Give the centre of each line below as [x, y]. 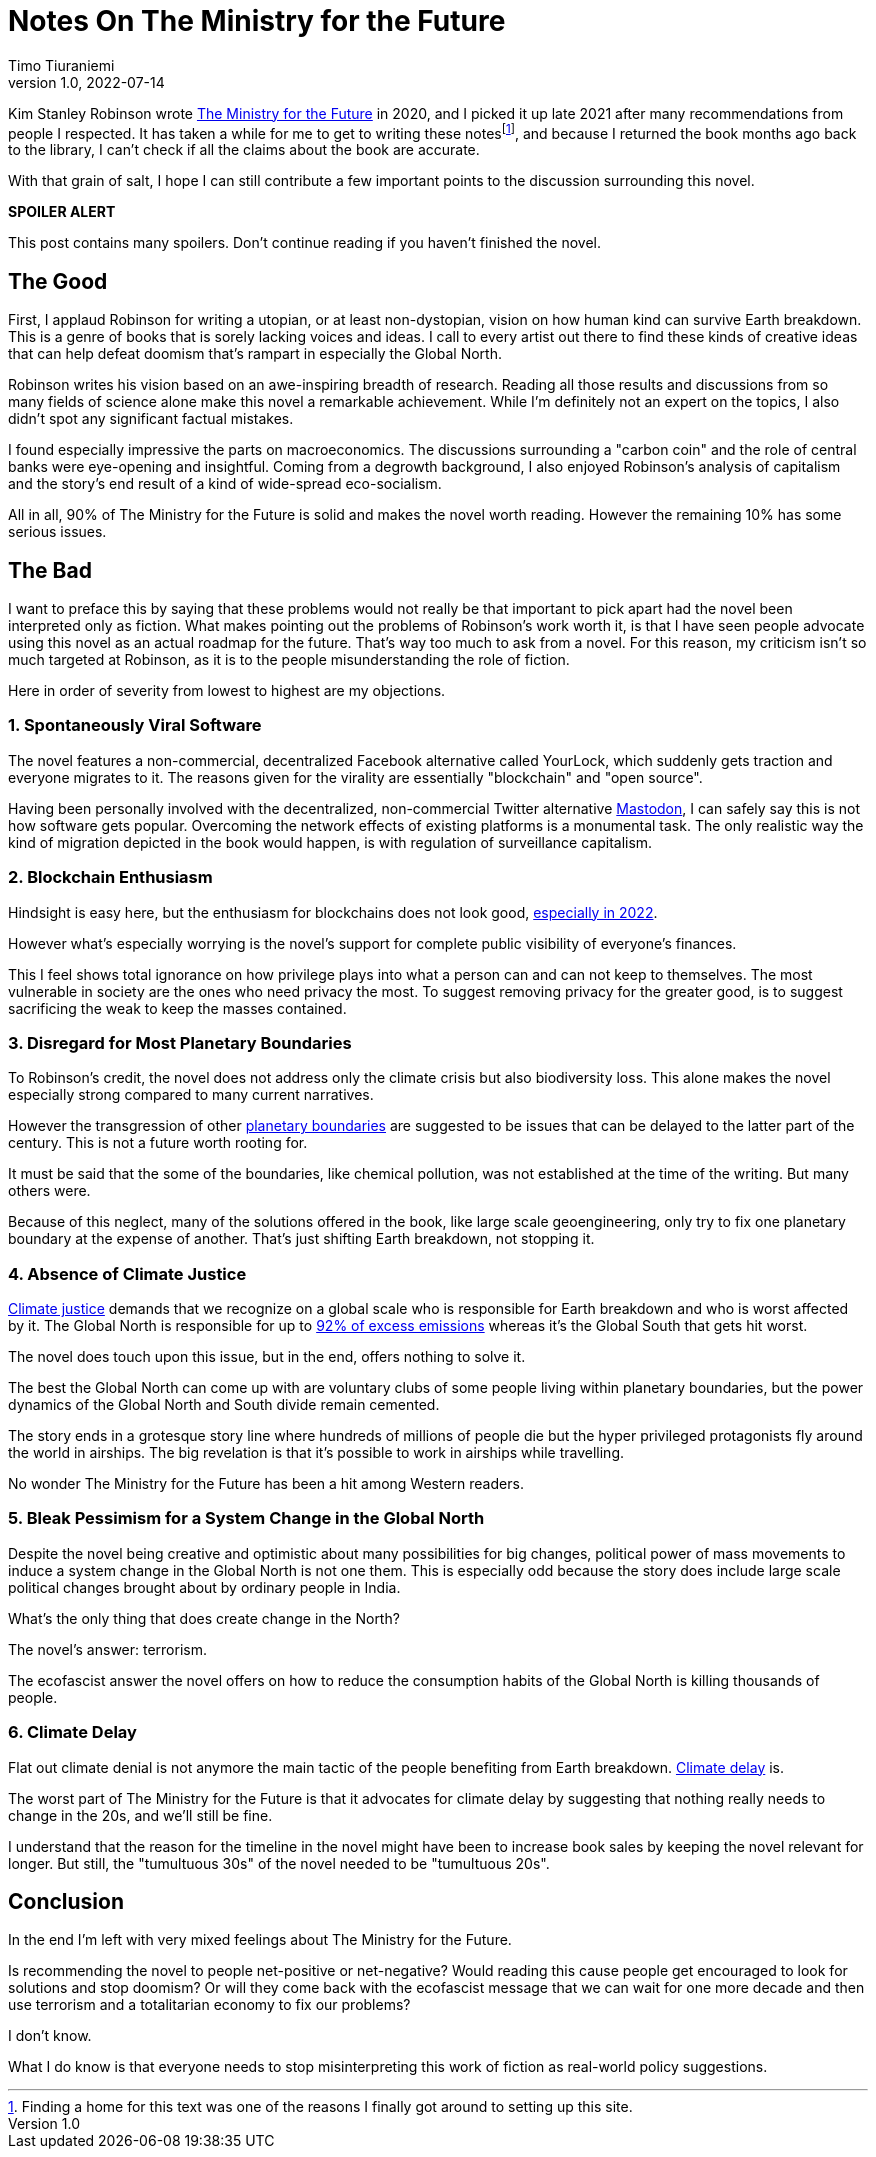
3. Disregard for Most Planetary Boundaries [180, 1042]
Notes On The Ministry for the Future [257, 21]
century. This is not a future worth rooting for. [158, 1143]
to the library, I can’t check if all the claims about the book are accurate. [244, 150]
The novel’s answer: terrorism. [108, 1649]
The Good [58, 281]
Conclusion [66, 1902]
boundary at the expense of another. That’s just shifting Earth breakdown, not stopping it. [301, 1239]
